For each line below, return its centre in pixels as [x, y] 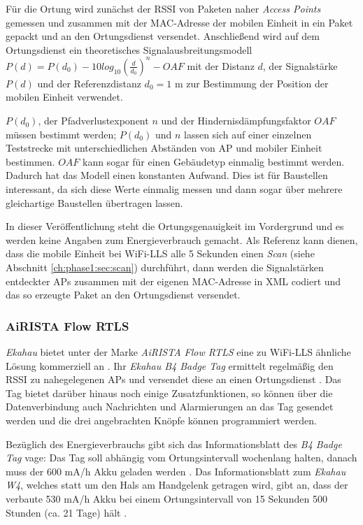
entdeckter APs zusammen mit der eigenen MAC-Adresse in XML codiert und [173, 281]
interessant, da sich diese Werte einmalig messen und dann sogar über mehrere [174, 189]
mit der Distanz [221, 65]
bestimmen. [30, 161]
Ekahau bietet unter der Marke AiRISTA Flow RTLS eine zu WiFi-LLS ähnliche [178, 352]
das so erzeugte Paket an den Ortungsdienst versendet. [123, 295]
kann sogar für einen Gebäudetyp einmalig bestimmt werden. [213, 161]
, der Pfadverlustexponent [93, 121]
